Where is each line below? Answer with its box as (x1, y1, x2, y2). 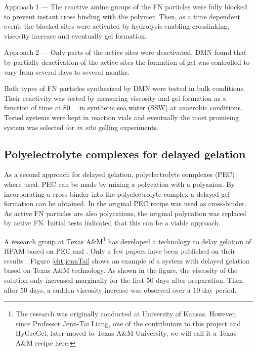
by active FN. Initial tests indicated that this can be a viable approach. (4, 218, 220, 228)
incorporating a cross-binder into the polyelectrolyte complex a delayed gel (4, 188, 230, 199)
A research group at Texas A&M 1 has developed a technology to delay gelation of (4, 234, 252, 246)
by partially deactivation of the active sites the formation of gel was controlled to (4, 56, 250, 67)
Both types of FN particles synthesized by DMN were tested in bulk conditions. (4, 83, 245, 93)
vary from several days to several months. (4, 66, 129, 77)
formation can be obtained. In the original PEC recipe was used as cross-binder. (4, 198, 247, 209)
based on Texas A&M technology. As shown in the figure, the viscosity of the (4, 265, 238, 275)
